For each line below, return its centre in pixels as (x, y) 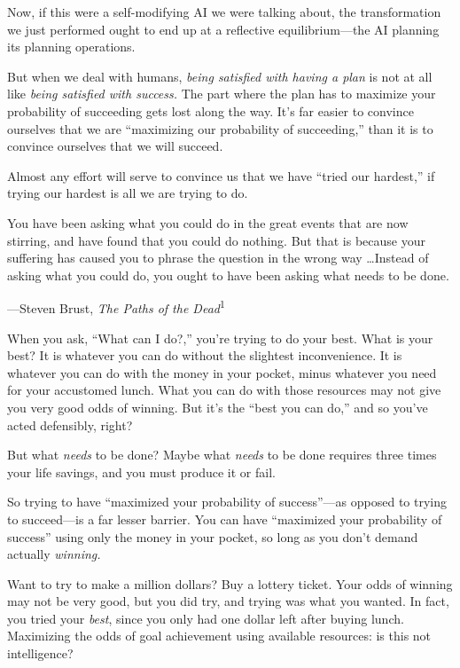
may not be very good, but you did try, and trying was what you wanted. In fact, (228, 601)
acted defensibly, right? (70, 424)
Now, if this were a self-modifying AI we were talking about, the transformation (224, 12)
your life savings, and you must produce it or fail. (141, 472)
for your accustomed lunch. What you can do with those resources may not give (224, 390)
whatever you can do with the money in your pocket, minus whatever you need (222, 372)
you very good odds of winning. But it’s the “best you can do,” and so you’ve (218, 407)
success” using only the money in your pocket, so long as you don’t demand (213, 536)
